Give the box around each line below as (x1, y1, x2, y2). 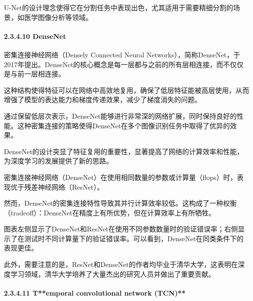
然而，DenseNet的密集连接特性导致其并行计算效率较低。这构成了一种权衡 (4, 198, 237, 208)
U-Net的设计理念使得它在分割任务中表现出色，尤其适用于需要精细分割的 (4, 2, 234, 12)
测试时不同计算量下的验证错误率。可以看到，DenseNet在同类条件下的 (24, 233, 244, 243)
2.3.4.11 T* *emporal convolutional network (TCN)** (4, 287, 186, 298)
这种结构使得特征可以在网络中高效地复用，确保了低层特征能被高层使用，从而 (4, 85, 249, 95)
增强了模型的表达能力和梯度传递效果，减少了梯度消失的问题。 (4, 94, 201, 105)
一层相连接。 (24, 69, 65, 79)
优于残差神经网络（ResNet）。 (10, 181, 104, 192)
